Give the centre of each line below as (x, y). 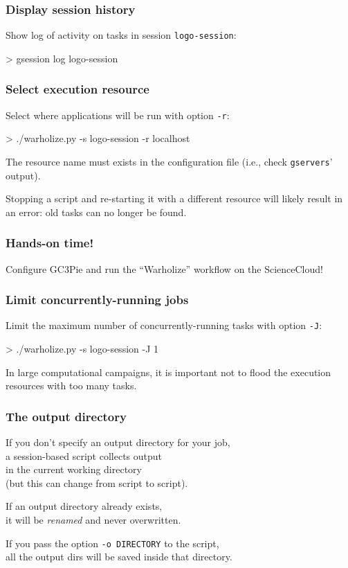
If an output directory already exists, (84, 506)
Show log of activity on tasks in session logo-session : (121, 35)
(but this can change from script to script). (97, 482)
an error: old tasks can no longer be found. (96, 212)
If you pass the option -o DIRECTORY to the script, (112, 543)
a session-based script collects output (84, 455)
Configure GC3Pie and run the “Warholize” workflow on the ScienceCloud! (164, 268)
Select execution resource (77, 89)
